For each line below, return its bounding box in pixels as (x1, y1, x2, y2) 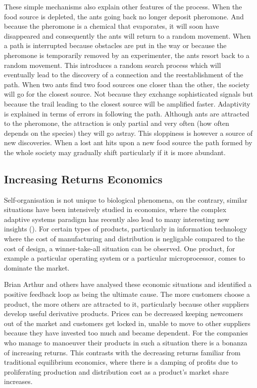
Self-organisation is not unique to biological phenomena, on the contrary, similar (4, 194, 248, 205)
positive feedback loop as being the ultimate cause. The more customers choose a (4, 289, 250, 299)
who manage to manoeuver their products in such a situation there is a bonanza (4, 337, 248, 348)
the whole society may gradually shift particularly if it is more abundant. (4, 147, 226, 157)
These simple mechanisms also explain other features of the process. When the (4, 1, 242, 11)
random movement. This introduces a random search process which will (4, 59, 221, 70)
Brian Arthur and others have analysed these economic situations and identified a (4, 279, 252, 289)
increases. (4, 376, 33, 387)
